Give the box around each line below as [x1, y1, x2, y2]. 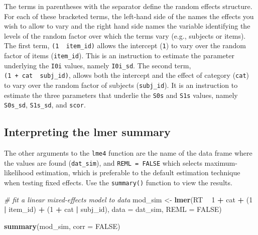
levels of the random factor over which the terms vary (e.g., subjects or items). [4, 30, 246, 41]
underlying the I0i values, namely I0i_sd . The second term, [4, 60, 191, 70]
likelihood [4, 167, 34, 178]
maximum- [204, 157, 237, 168]
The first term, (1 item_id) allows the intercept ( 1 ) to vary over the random [4, 40, 246, 51]
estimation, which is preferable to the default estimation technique [36, 167, 240, 178]
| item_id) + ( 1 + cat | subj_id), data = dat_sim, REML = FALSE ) [4, 204, 222, 214]
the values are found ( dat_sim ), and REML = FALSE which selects [4, 157, 202, 168]
